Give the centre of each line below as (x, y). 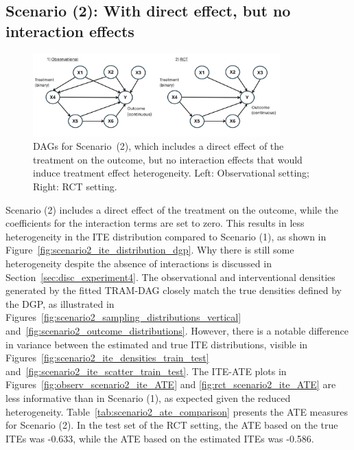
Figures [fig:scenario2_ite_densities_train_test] (107, 358)
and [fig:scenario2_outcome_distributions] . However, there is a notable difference (177, 330)
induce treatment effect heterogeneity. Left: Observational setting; (171, 173)
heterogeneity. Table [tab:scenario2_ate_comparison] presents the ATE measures (177, 411)
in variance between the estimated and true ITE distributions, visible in (157, 344)
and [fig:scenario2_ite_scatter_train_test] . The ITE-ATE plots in (146, 371)
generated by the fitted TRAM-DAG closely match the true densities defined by (174, 290)
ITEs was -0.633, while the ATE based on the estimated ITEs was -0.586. (160, 438)
